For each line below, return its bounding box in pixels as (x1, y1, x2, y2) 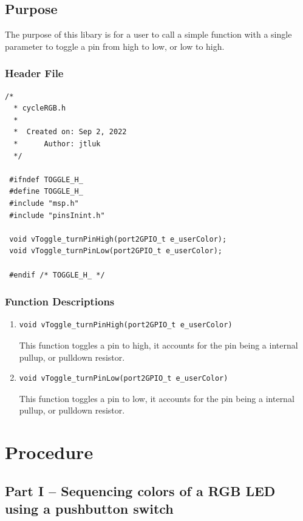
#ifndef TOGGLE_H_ (9, 175, 83, 184)
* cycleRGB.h (13, 104, 66, 113)
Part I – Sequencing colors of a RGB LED (5, 481, 276, 500)
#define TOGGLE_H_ (9, 187, 83, 196)
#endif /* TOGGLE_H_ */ (9, 270, 105, 279)
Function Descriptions (5, 294, 115, 309)
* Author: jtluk (13, 139, 101, 148)
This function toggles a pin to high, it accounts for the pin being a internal (19, 338, 298, 351)
